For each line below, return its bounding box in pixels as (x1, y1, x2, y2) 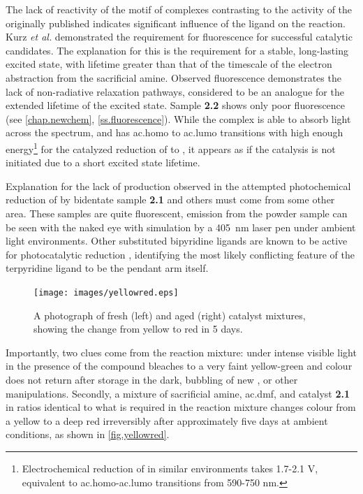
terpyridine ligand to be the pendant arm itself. (6, 261, 209, 275)
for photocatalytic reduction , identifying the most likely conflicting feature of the (6, 247, 355, 261)
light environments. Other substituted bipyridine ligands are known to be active (6, 233, 348, 248)
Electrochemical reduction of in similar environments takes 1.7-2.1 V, (22, 460, 318, 475)
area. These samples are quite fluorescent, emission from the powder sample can (6, 205, 348, 220)
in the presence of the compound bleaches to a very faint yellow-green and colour (6, 358, 353, 373)
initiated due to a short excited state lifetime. (6, 155, 200, 170)
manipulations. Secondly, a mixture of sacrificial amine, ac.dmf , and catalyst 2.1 (6, 386, 350, 400)
